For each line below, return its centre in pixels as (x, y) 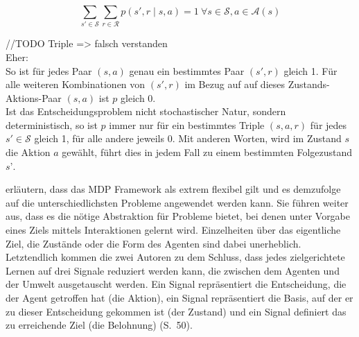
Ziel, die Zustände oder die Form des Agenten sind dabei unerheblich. (154, 243)
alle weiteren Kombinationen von (76, 84)
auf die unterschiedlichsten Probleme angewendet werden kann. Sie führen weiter (177, 202)
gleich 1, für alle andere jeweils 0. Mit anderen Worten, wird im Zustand (188, 138)
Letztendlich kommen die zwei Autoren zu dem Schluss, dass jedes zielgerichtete (175, 257)
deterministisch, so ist (52, 124)
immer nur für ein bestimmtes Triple (187, 124)
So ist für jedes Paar (49, 70)
